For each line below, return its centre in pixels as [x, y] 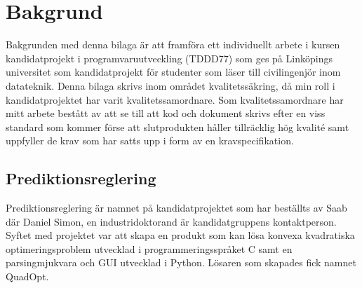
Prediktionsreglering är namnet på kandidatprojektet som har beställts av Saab [176, 208]
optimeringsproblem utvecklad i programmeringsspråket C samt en [149, 248]
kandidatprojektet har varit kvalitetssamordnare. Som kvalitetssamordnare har [175, 99]
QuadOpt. [27, 276]
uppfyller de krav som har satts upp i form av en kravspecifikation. [150, 140]
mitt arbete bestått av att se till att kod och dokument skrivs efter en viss [166, 113]
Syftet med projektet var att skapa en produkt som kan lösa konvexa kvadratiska [180, 235]
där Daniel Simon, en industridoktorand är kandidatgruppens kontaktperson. [171, 221]
